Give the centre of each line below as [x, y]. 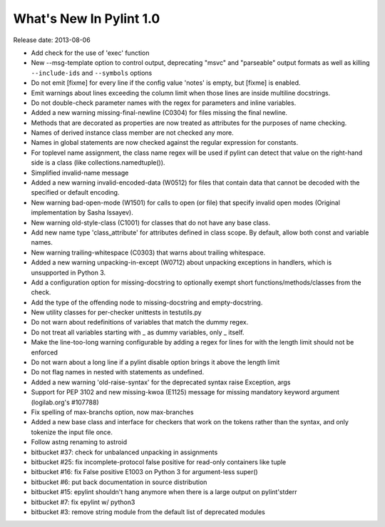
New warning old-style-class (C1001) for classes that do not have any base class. [151, 222]
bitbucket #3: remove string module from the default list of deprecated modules [148, 512]
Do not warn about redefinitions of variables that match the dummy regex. [140, 322]
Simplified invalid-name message [80, 173]
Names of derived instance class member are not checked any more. [133, 133]
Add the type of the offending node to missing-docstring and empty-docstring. [147, 302]
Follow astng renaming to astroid [79, 442]
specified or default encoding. [75, 193]
